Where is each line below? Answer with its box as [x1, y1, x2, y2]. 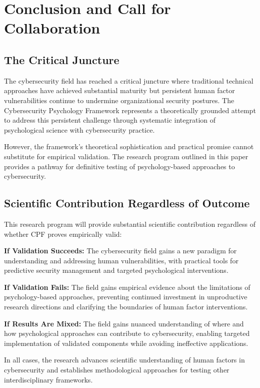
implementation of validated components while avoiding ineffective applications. [4, 337, 248, 348]
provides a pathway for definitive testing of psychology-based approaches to [4, 161, 235, 171]
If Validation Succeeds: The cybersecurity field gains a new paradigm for [4, 245, 237, 256]
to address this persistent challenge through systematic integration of [4, 115, 216, 125]
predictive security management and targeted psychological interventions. [4, 265, 228, 275]
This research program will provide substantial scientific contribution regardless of [4, 218, 255, 229]
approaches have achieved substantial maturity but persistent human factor [4, 85, 235, 96]
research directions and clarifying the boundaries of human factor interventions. [4, 301, 248, 312]
